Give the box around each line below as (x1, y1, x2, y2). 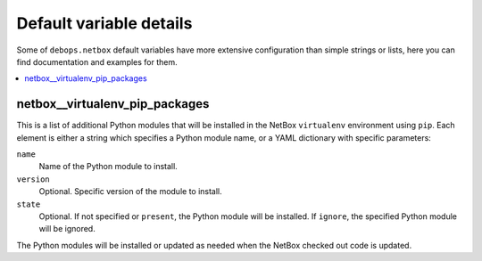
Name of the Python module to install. (38, 161, 178, 172)
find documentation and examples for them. (16, 56, 178, 67)
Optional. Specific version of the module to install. (38, 186, 222, 197)
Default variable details (16, 13, 193, 33)
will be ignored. (38, 224, 96, 234)
